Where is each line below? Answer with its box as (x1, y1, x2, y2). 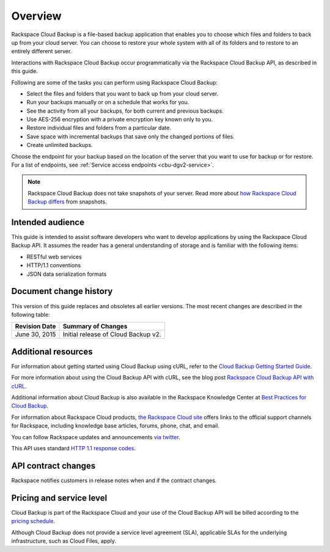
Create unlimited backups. (26, 142, 93, 149)
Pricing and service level (11, 493, 108, 503)
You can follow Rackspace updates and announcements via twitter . (11, 433, 180, 440)
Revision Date (15, 322, 56, 331)
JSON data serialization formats (26, 270, 107, 278)
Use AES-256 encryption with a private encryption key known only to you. (26, 116, 213, 123)
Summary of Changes (62, 322, 128, 331)
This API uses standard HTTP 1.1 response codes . (11, 444, 136, 452)
